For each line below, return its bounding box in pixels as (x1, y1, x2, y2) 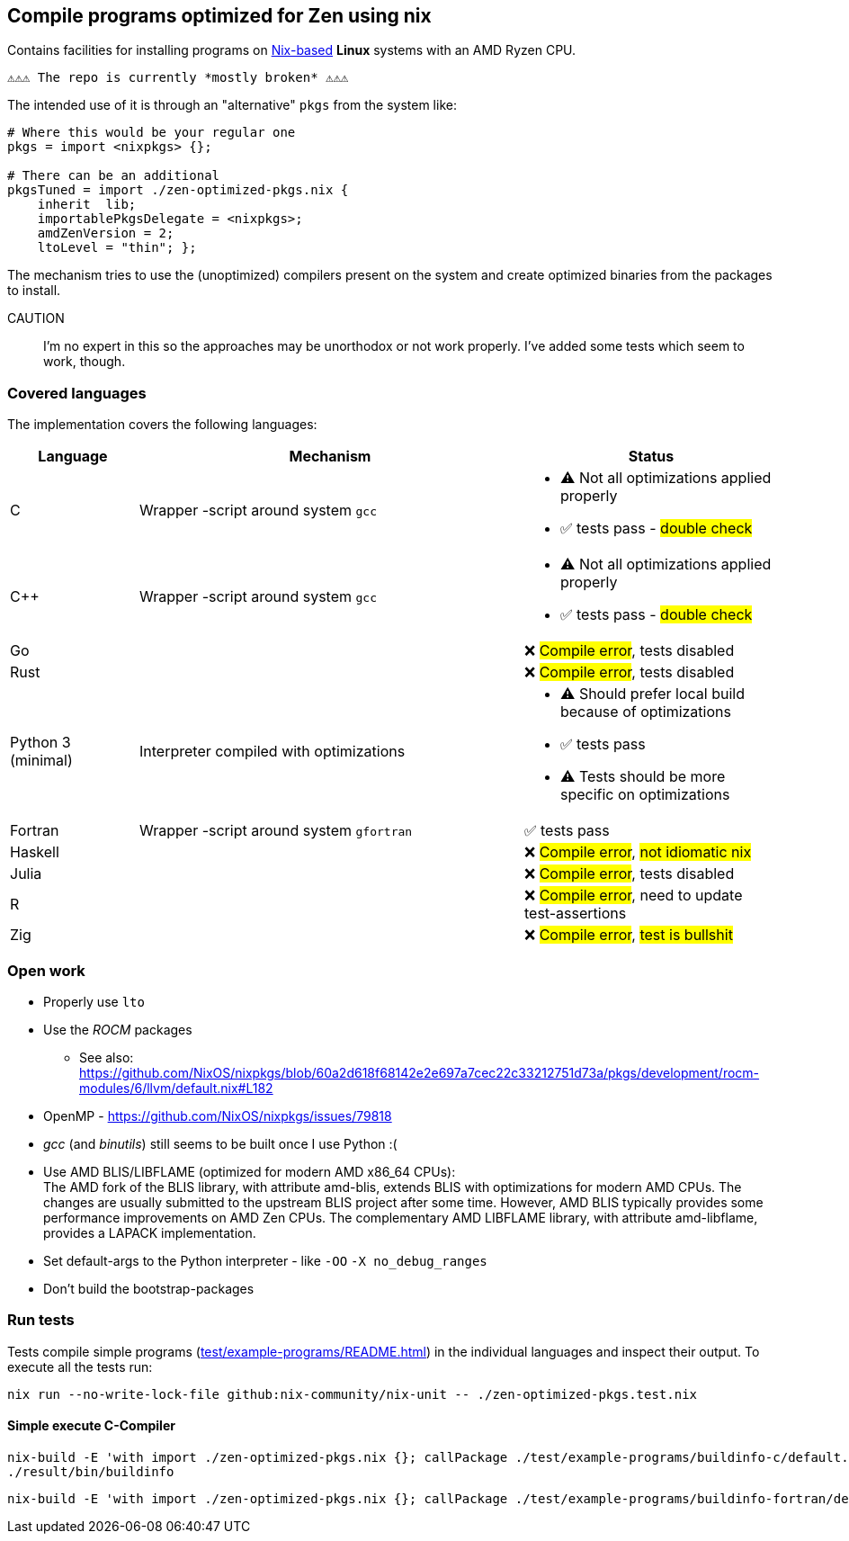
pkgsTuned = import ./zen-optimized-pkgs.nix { (7, 183, 349, 198)
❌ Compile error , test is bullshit (523, 926, 733, 945)
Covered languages (7, 383, 147, 402)
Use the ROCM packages (43, 1021, 192, 1037)
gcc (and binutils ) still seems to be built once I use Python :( (43, 1135, 398, 1151)
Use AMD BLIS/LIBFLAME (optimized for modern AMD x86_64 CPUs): (43, 1163, 456, 1179)
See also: (79, 1049, 134, 1065)
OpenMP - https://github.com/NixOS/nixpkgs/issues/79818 (43, 1107, 392, 1124)
